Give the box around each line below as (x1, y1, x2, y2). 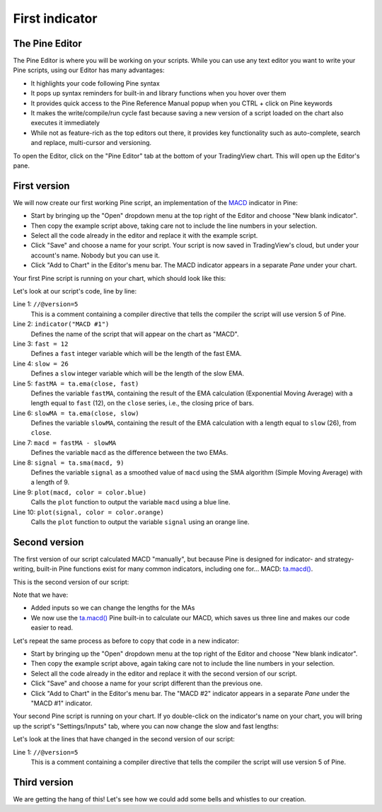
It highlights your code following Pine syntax (30, 79, 161, 88)
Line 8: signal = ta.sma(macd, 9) (13, 458, 125, 467)
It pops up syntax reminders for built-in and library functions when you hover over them (30, 89, 286, 98)
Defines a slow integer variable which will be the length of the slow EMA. (30, 369, 244, 378)
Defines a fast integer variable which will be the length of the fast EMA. (30, 349, 242, 358)
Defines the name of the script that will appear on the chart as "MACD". (30, 330, 239, 338)
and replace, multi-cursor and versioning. (30, 139, 152, 147)
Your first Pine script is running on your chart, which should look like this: (13, 274, 226, 282)
